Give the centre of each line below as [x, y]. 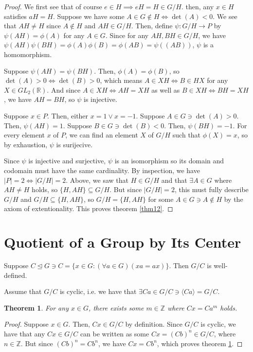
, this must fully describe [211, 189]
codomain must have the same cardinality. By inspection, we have [102, 170]
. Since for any [127, 35]
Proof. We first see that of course [53, 6]
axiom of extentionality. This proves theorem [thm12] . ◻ [89, 208]
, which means [121, 80]
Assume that [23, 291]
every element [25, 135]
